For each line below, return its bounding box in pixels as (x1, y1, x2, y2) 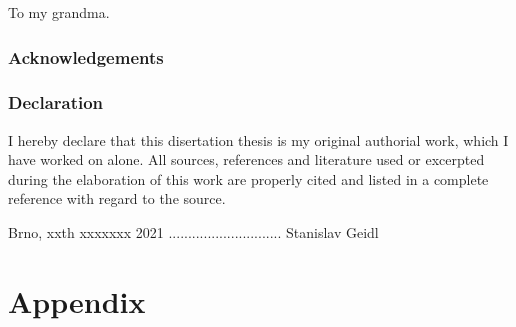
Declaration (8, 90, 104, 115)
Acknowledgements (8, 44, 164, 69)
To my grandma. (8, 2, 110, 22)
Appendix (8, 280, 146, 321)
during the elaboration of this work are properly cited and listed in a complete (8, 168, 489, 189)
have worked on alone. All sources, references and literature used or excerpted (8, 149, 485, 170)
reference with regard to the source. (8, 188, 226, 209)
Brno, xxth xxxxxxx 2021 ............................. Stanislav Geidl (8, 222, 379, 243)
